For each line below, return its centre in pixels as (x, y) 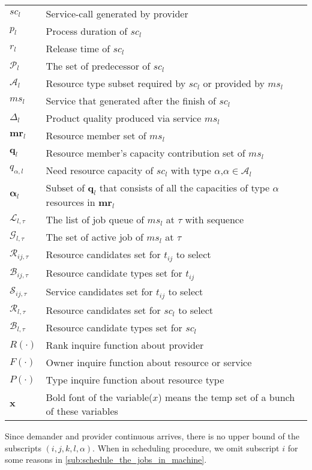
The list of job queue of (95, 220)
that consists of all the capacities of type (184, 188)
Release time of (78, 48)
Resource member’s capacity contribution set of (145, 153)
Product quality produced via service (124, 118)
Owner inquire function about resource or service (149, 362)
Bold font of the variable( (99, 397)
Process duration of (87, 31)
